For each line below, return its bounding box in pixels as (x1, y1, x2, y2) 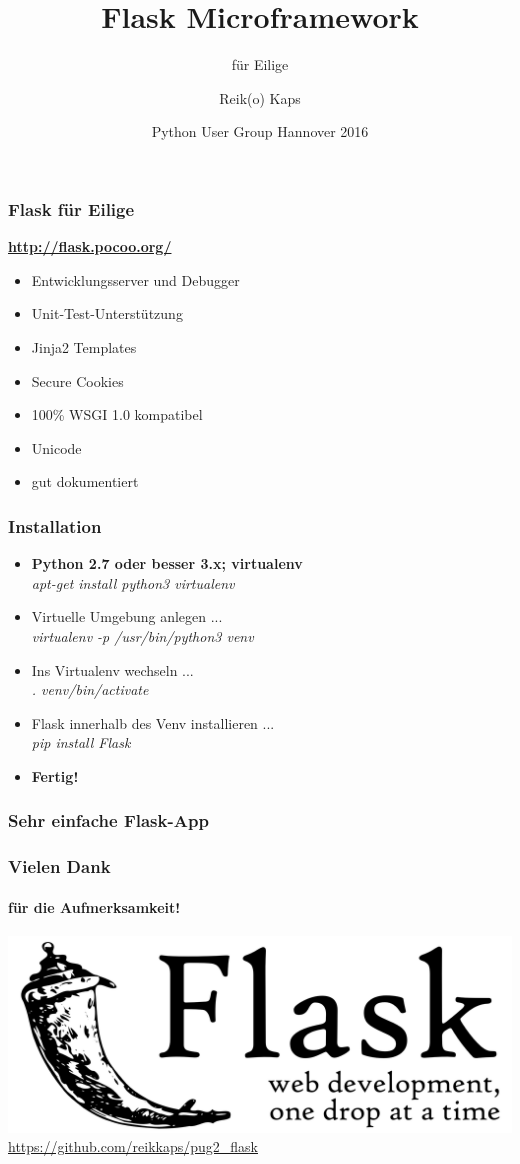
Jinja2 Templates (31, 336, 137, 357)
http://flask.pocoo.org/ (8, 236, 172, 257)
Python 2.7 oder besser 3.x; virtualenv (31, 553, 303, 574)
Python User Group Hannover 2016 (151, 121, 369, 142)
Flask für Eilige (8, 196, 135, 221)
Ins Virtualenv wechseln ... (31, 659, 194, 680)
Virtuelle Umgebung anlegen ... (31, 606, 223, 627)
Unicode (31, 437, 82, 458)
